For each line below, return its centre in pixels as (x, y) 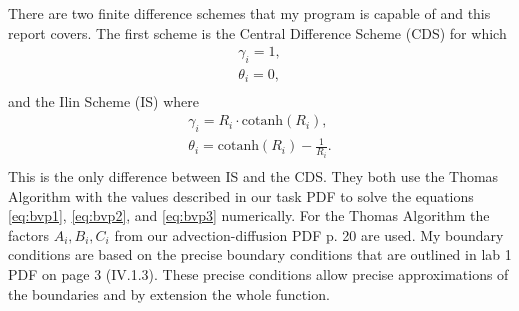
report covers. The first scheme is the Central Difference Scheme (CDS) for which (257, 32)
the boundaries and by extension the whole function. (169, 293)
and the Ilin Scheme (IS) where (103, 100)
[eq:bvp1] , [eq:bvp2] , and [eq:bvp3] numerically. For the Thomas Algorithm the (249, 215)
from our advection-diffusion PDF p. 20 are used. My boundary (309, 234)
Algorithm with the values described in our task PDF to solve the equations (241, 195)
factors (28, 234)
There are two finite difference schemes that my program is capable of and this (249, 13)
